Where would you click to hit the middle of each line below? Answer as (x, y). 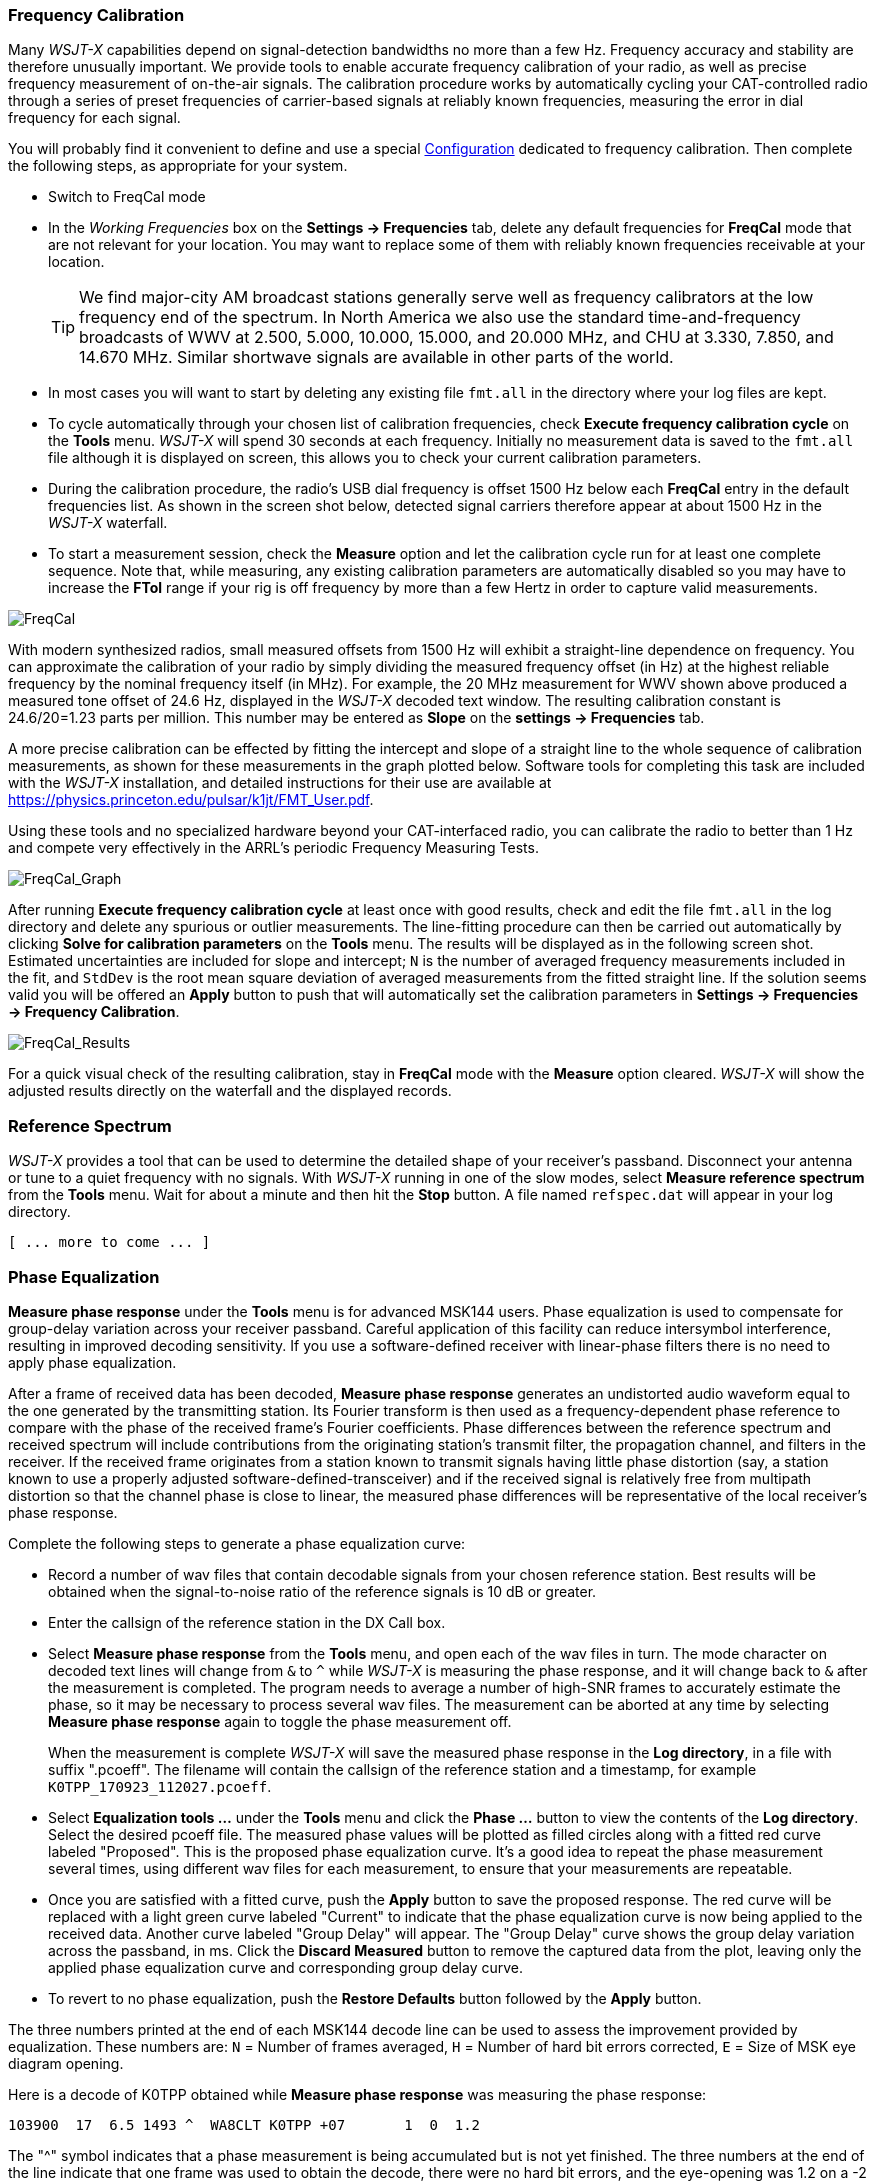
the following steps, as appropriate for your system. (178, 166)
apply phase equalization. (92, 1362)
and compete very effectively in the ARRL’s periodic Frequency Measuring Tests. (273, 848)
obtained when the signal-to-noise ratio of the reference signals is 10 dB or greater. (322, 1591)
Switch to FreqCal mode (127, 197)
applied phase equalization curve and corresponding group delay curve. (286, 1967)
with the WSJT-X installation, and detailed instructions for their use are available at (280, 783)
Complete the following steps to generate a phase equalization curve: (237, 1543)
